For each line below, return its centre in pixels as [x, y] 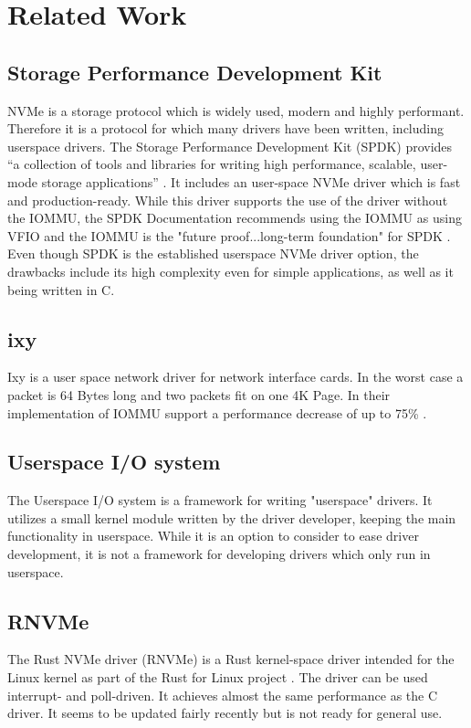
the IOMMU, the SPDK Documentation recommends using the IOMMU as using [235, 218]
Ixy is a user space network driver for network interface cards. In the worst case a [235, 377]
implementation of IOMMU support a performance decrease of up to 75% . [217, 412]
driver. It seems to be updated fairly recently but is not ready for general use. [225, 713]
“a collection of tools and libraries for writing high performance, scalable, [212, 164]
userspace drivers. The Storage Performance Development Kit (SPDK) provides [230, 146]
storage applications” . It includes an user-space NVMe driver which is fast [251, 181]
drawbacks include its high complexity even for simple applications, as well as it [230, 271]
